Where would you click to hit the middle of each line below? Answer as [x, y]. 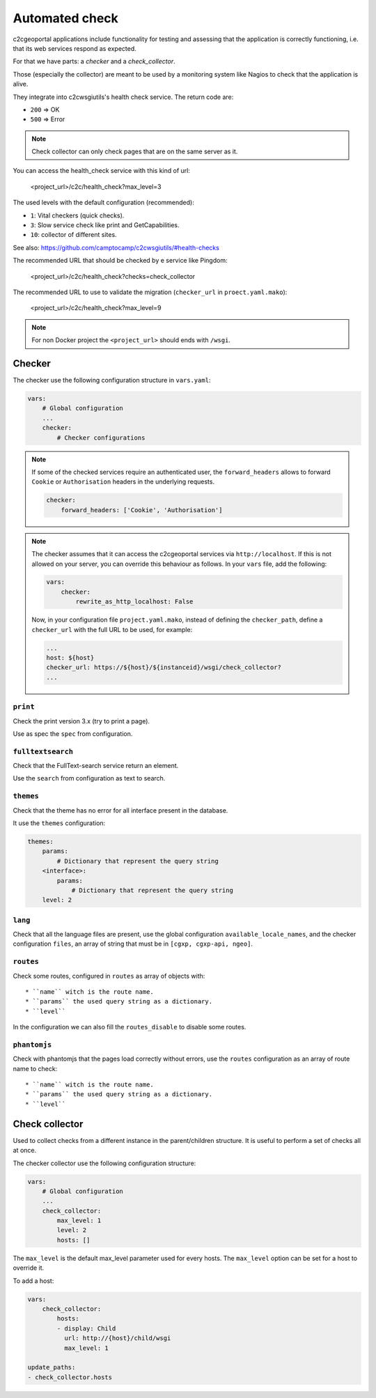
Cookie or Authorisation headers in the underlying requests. [123, 482]
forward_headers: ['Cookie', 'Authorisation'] [142, 510]
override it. [29, 1268]
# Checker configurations [101, 438]
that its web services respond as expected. [75, 48]
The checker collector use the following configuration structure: [104, 1163]
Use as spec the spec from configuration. [73, 733]
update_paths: [52, 1367]
